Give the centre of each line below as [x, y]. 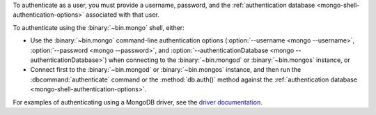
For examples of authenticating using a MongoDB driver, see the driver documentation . [138, 102]
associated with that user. [123, 15]
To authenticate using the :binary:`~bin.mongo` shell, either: [99, 27]
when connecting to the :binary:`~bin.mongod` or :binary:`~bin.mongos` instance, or [229, 60]
